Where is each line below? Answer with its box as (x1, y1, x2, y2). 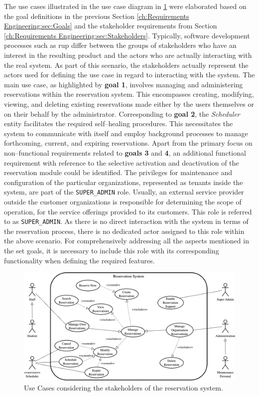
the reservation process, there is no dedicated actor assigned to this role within (4, 225, 245, 236)
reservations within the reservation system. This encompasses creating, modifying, (4, 89, 254, 99)
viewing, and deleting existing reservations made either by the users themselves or (4, 98, 254, 109)
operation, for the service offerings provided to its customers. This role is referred (4, 206, 252, 216)
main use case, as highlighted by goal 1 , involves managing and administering (4, 79, 243, 89)
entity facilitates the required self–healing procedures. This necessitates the (4, 118, 233, 129)
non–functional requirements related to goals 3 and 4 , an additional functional (4, 147, 246, 158)
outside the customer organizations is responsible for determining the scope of (4, 196, 242, 206)
